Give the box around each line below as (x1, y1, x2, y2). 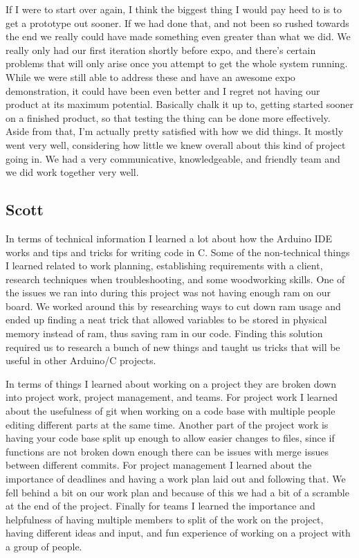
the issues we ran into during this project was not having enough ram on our (6, 285, 331, 300)
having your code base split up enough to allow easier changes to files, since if (6, 431, 335, 445)
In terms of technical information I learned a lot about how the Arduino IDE (6, 231, 332, 245)
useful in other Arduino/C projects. (6, 353, 156, 368)
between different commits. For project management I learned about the (6, 458, 312, 472)
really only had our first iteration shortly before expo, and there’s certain (6, 42, 316, 57)
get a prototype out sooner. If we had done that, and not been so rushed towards (6, 15, 349, 30)
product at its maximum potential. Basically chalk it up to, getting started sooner (6, 97, 354, 111)
